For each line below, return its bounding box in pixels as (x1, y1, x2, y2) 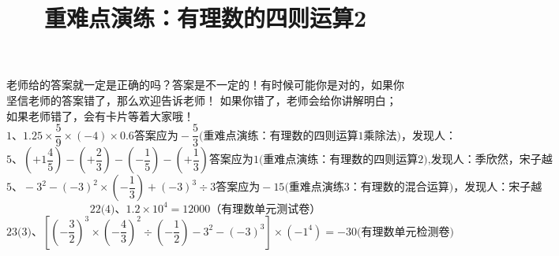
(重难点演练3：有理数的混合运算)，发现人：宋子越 (284, 182, 542, 194)
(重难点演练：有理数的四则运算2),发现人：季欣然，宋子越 (258, 154, 553, 166)
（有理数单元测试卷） (210, 203, 321, 215)
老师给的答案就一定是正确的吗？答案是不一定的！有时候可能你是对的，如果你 (6, 76, 404, 93)
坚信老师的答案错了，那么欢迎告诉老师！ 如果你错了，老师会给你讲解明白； (6, 91, 397, 108)
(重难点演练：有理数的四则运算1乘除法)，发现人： (199, 130, 456, 142)
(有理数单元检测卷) (356, 226, 454, 238)
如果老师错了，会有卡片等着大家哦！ (6, 107, 194, 124)
